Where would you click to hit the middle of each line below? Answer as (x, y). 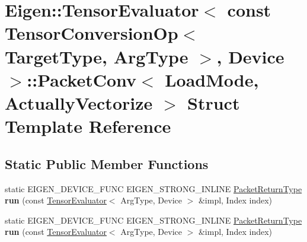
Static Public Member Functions (107, 163)
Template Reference (88, 126)
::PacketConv (82, 79)
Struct (214, 102)
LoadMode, (212, 79)
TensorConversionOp (92, 33)
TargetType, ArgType (97, 56)
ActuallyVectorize (79, 102)
